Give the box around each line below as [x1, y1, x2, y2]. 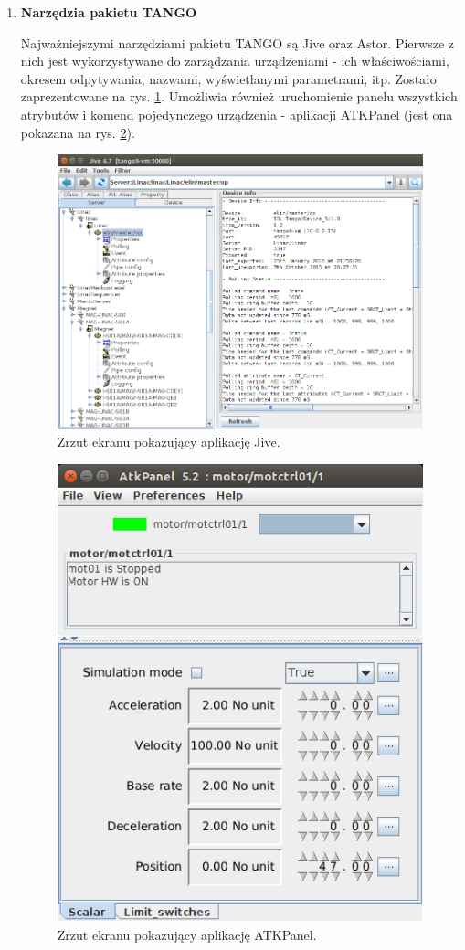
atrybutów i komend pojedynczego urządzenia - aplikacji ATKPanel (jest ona [20, 104, 453, 123]
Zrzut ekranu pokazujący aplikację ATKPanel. [57, 924, 317, 944]
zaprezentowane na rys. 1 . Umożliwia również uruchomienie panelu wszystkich [20, 87, 458, 106]
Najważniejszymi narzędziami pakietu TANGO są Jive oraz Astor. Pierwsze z [20, 33, 454, 52]
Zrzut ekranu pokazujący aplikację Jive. [57, 432, 280, 451]
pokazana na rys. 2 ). [20, 122, 135, 142]
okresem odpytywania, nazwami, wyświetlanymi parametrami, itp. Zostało [20, 69, 437, 88]
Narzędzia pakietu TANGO [20, 3, 197, 21]
